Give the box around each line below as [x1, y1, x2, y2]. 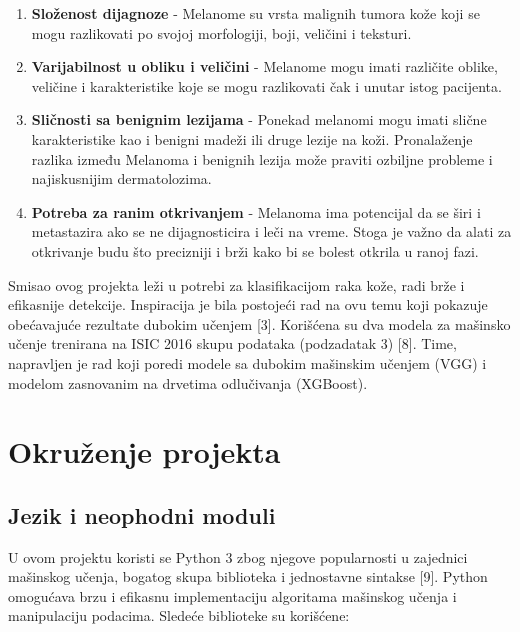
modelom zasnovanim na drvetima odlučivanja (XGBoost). [8, 372, 368, 393]
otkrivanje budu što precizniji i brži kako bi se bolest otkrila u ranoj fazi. [31, 240, 479, 261]
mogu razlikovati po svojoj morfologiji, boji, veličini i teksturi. [31, 22, 412, 43]
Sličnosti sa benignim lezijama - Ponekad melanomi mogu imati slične [31, 109, 487, 130]
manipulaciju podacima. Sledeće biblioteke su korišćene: [8, 605, 350, 626]
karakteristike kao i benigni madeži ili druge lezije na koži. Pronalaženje [31, 128, 473, 149]
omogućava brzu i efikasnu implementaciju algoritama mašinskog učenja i [8, 585, 457, 606]
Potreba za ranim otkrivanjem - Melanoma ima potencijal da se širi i [31, 201, 481, 222]
